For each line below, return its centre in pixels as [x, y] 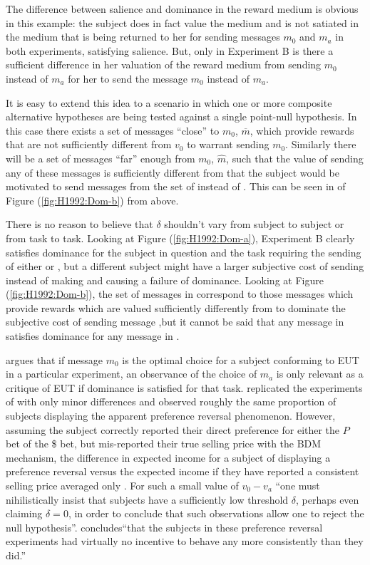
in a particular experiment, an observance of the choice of [132, 374]
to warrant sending [228, 144]
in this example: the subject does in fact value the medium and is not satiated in [183, 22]
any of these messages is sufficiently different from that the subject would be [173, 172]
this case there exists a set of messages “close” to [113, 130]
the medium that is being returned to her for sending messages [143, 37]
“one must [298, 485]
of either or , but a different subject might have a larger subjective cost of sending [185, 266]
